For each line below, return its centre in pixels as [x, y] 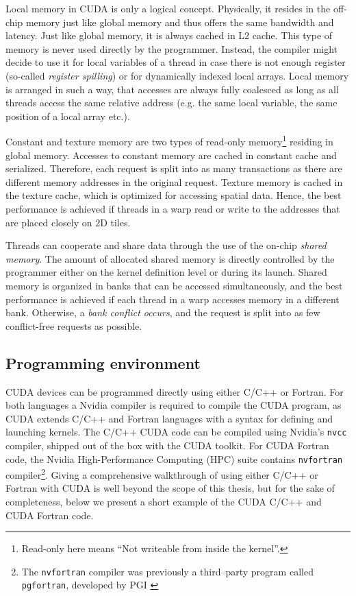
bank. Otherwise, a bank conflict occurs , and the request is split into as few [163, 312]
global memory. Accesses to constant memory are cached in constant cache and [171, 155]
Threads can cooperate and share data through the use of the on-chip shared [166, 245]
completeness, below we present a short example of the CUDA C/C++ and [164, 502]
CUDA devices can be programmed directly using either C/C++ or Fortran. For [175, 391]
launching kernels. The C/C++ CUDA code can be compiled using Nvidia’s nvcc [176, 432]
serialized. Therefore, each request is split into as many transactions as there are [174, 168]
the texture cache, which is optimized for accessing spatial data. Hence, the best [174, 195]
